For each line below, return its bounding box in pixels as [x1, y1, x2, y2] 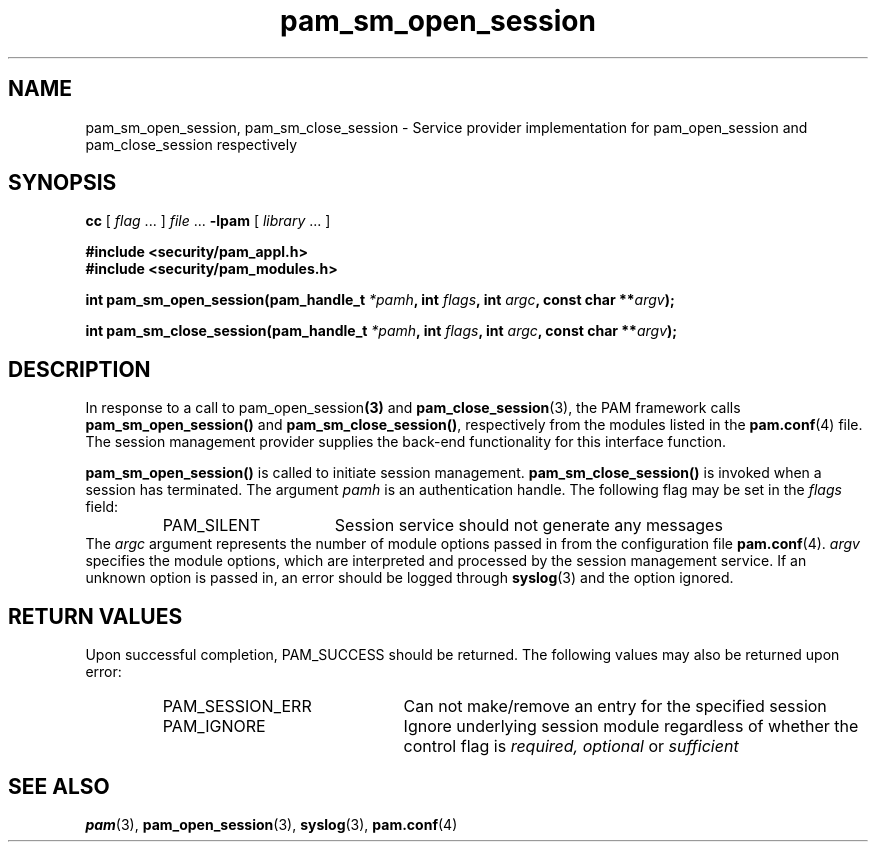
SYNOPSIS [8, 170, 117, 196]
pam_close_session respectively [85, 135, 298, 153]
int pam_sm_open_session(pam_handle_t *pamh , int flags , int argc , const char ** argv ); [85, 291, 675, 309]
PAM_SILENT [162, 515, 261, 536]
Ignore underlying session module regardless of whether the [403, 716, 859, 737]
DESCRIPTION [8, 356, 151, 382]
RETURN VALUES [8, 603, 183, 629]
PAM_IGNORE [162, 716, 266, 737]
